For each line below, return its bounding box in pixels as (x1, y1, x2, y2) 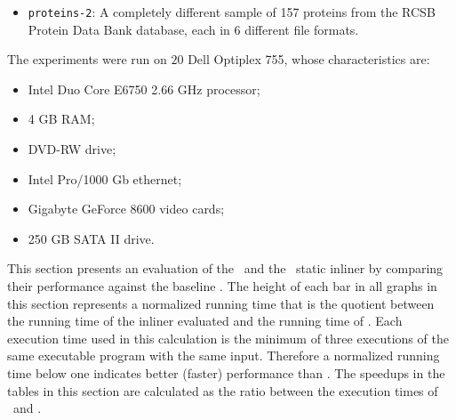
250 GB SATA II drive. (28, 229, 155, 247)
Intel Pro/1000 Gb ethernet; (28, 169, 182, 188)
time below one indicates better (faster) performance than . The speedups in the (7, 363, 445, 382)
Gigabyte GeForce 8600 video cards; (28, 199, 225, 218)
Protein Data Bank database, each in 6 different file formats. (28, 20, 359, 38)
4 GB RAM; (28, 109, 95, 128)
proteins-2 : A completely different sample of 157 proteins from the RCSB (28, 3, 436, 20)
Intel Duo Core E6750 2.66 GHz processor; (28, 79, 260, 98)
